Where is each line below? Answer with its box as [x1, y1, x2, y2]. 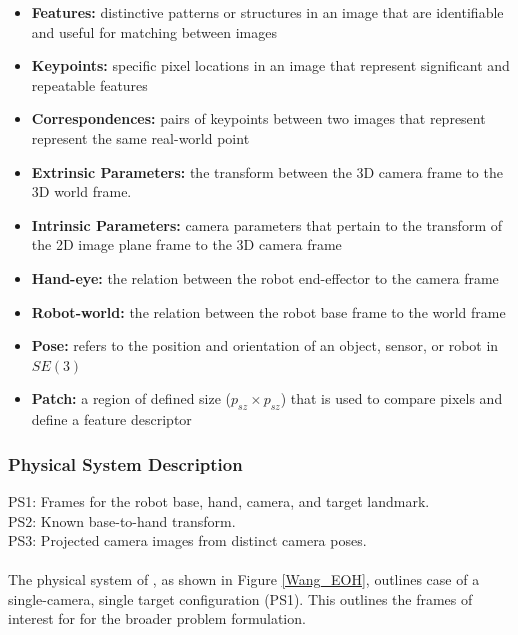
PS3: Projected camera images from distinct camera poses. [8, 530, 367, 551]
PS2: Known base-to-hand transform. [8, 510, 236, 531]
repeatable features [31, 74, 148, 95]
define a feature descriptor [31, 409, 192, 430]
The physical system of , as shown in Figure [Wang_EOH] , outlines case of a [8, 569, 480, 590]
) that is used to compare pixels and [280, 388, 503, 409]
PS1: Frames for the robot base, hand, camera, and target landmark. [8, 490, 430, 511]
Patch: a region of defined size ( [31, 388, 232, 409]
